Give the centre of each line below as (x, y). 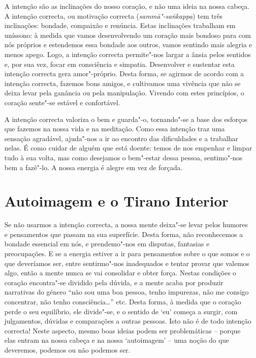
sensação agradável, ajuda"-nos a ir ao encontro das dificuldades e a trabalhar (121, 138)
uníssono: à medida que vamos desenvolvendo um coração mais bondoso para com (128, 35)
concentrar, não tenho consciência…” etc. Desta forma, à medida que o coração (123, 301)
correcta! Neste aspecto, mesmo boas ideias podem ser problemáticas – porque (123, 330)
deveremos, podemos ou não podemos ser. (67, 349)
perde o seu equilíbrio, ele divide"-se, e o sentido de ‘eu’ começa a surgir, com (121, 311)
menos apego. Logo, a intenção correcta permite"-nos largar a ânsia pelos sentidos (128, 54)
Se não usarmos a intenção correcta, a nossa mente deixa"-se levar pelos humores (126, 224)
